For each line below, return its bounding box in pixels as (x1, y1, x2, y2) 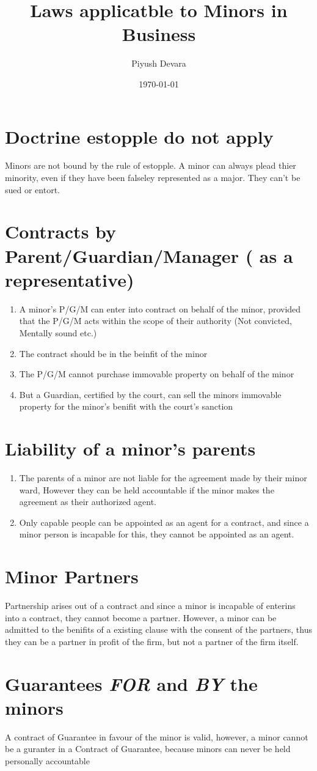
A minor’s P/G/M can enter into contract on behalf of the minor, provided (19, 302, 301, 315)
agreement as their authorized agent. (19, 495, 156, 508)
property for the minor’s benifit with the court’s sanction (19, 400, 233, 413)
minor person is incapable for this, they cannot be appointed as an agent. (19, 528, 294, 540)
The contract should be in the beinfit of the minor (19, 347, 208, 360)
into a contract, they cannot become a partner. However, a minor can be (5, 611, 277, 624)
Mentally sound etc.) (19, 326, 97, 339)
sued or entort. (5, 183, 60, 196)
